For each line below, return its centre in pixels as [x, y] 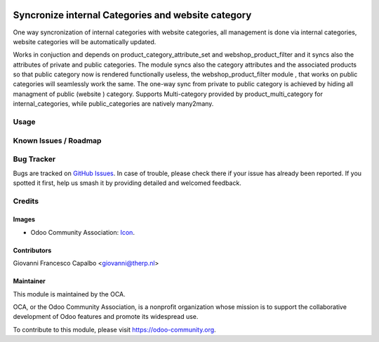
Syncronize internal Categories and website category [132, 15]
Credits [26, 201]
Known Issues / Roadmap [57, 140]
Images [24, 219]
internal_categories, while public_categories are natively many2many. [113, 104]
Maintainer [29, 281]
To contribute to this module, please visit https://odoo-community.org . [115, 329]
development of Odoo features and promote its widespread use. [106, 317]
